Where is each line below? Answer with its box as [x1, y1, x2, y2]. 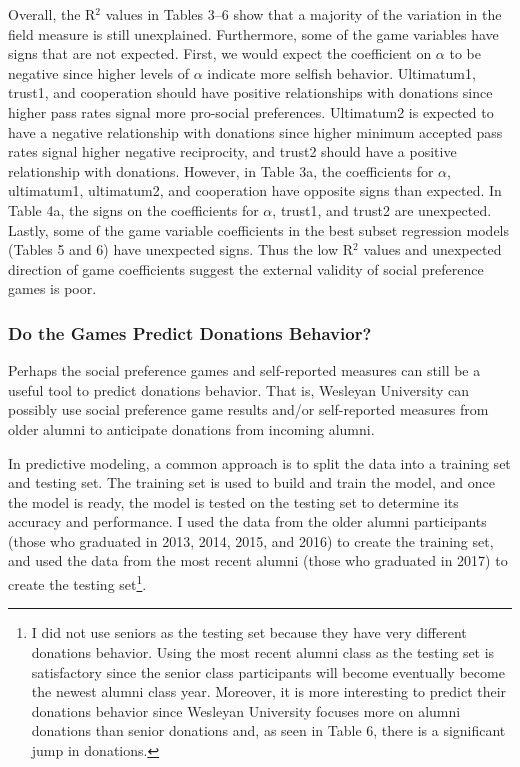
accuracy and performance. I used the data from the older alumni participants [8, 511, 487, 532]
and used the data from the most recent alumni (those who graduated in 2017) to [8, 550, 508, 571]
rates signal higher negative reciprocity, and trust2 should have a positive [8, 141, 457, 162]
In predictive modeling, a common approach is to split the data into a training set [8, 452, 511, 473]
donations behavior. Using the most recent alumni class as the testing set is [31, 641, 495, 662]
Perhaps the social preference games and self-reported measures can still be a [8, 360, 481, 381]
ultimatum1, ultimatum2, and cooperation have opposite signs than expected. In [8, 180, 502, 201]
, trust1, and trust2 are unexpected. [272, 199, 492, 220]
